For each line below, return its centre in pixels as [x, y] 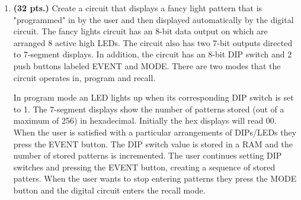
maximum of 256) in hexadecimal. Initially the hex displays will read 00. [145, 120]
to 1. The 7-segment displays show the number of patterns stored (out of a [149, 109]
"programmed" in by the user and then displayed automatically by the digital [153, 19]
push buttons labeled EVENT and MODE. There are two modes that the [147, 65]
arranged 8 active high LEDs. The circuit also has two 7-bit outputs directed [153, 42]
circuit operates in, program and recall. [84, 77]
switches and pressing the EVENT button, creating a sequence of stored [144, 167]
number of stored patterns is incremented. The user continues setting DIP [148, 155]
